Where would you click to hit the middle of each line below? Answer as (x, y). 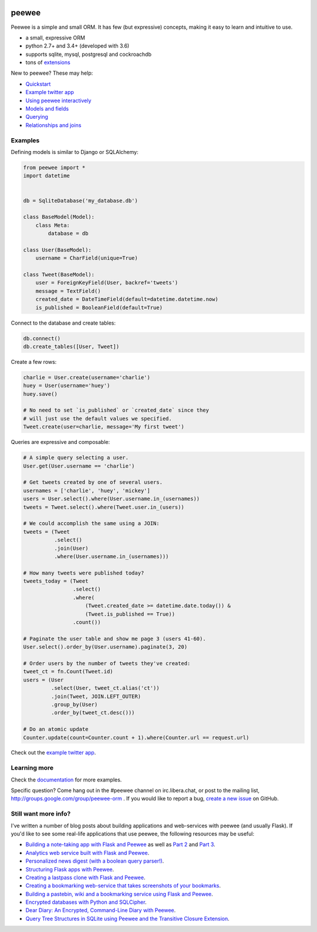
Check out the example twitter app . (53, 753)
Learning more (32, 768)
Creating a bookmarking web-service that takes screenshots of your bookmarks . (123, 886)
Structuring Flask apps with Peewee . (70, 869)
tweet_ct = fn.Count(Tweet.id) (68, 672)
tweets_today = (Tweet (56, 581)
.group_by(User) (74, 704)
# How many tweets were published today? (84, 573)
